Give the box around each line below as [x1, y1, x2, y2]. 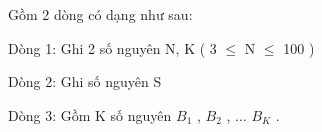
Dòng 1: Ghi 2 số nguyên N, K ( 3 [8, 37, 217, 58]
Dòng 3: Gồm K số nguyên [8, 104, 172, 125]
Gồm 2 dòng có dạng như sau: [8, 4, 193, 24]
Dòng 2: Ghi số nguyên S [8, 71, 162, 92]
